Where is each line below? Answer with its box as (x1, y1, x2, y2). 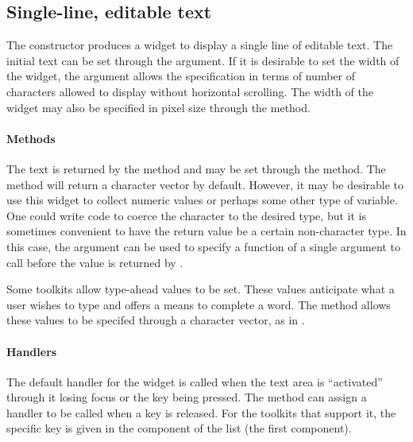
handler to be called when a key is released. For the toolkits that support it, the (6, 404, 396, 421)
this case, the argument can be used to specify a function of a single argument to (6, 238, 400, 254)
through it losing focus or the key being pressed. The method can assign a (6, 389, 367, 405)
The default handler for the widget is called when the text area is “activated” (6, 373, 383, 390)
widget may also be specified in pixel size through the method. (6, 99, 311, 115)
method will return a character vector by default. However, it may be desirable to (6, 176, 404, 192)
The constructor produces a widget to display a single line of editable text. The (6, 37, 393, 53)
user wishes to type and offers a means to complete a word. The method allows (6, 296, 391, 312)
